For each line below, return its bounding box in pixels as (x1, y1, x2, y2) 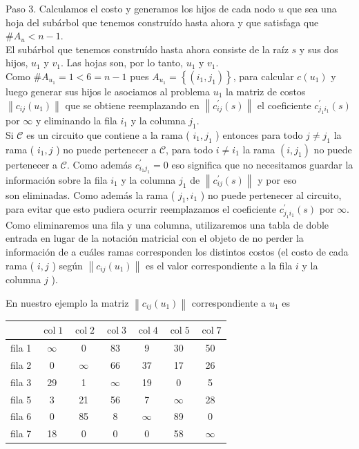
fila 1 (10, 341, 32, 355)
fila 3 (10, 374, 32, 389)
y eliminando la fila (35, 113, 117, 127)
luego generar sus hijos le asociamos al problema (6, 84, 211, 98)
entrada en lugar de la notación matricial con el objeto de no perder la (6, 231, 304, 245)
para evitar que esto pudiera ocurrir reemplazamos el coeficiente (6, 202, 277, 216)
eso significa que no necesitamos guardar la (171, 157, 353, 171)
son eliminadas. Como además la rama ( (6, 187, 175, 202)
